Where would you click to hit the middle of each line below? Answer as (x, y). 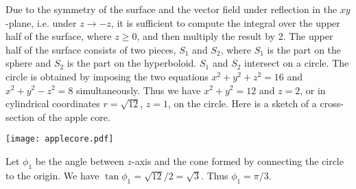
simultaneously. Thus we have (139, 90)
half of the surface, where (59, 36)
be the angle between (80, 161)
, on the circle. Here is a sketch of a (242, 103)
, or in (313, 90)
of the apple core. (74, 116)
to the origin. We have (52, 175)
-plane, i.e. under (41, 22)
